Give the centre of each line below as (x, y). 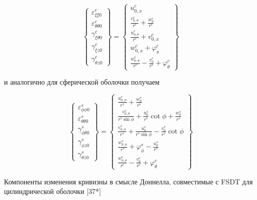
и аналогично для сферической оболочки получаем (82, 82)
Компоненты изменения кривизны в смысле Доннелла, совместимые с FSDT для (128, 181)
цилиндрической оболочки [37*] (53, 191)
